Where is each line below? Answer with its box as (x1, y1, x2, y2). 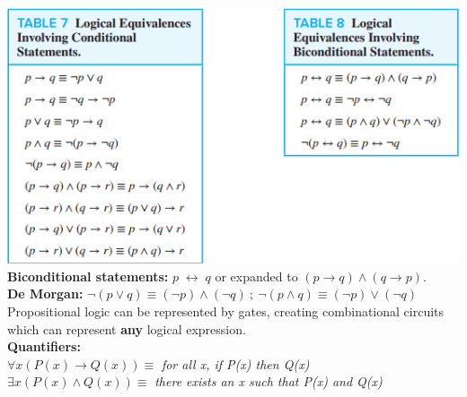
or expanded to (215, 266, 298, 285)
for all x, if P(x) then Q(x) (161, 354, 310, 373)
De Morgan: (7, 284, 84, 303)
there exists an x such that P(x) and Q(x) (154, 372, 383, 391)
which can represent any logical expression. (7, 319, 246, 338)
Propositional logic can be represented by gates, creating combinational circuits (7, 302, 445, 321)
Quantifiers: (7, 337, 81, 356)
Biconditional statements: (7, 266, 169, 285)
